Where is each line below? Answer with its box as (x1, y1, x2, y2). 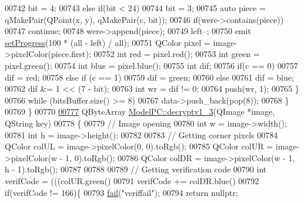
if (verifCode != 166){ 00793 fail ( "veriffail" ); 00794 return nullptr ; (5, 186, 238, 198)
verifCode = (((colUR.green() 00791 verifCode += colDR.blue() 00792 (5, 174, 259, 187)
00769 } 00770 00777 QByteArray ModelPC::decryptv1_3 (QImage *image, (5, 105, 275, 118)
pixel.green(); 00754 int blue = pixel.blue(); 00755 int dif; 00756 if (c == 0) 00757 (5, 59, 298, 71)
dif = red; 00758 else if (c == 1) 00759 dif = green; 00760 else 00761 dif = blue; (5, 71, 294, 83)
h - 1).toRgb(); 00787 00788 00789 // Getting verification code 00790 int (5, 163, 267, 175)
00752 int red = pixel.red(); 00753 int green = (93, 48, 260, 60)
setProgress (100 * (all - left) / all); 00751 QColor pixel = (5, 36, 211, 48)
